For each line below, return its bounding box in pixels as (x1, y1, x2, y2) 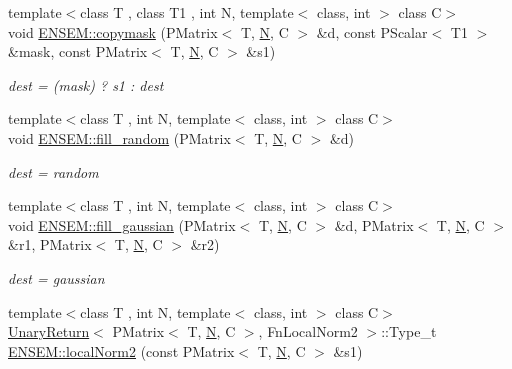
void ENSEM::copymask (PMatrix (8, 21, 218, 42)
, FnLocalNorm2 (258, 321, 358, 342)
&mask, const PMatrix (8, 41, 148, 62)
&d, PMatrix (334, 214, 414, 235)
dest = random (8, 161, 99, 182)
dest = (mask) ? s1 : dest (8, 74, 164, 95)
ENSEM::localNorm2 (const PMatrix (8, 340, 235, 361)
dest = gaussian (8, 267, 105, 288)
